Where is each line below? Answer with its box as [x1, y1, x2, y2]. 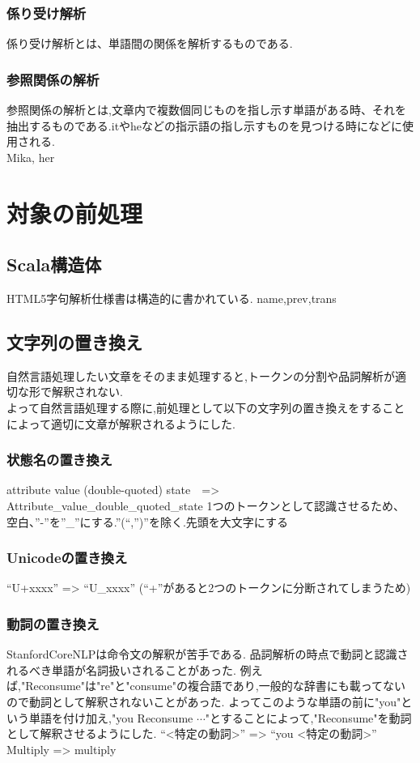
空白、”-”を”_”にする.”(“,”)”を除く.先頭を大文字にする [6, 513, 288, 530]
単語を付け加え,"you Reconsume [28, 709, 193, 726]
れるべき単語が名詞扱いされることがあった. [6, 661, 236, 678]
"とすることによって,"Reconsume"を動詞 [205, 709, 412, 726]
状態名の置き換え [6, 450, 112, 470]
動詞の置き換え [6, 613, 100, 633]
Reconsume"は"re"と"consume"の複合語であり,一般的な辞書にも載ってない [25, 677, 405, 694]
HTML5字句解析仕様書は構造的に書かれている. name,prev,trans [6, 289, 337, 306]
